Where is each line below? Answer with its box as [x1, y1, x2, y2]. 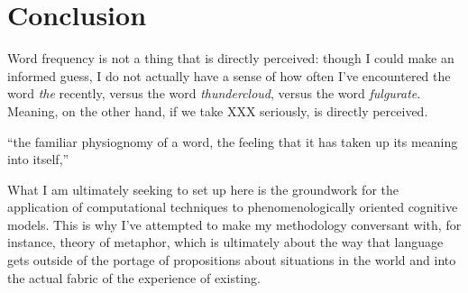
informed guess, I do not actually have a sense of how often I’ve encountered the [7, 66, 451, 85]
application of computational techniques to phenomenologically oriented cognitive [7, 197, 458, 216]
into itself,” [7, 150, 69, 169]
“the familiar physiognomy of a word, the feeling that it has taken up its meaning [7, 132, 458, 151]
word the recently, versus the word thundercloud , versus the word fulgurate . [7, 84, 421, 103]
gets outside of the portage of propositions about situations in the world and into [7, 251, 456, 270]
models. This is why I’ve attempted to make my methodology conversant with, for [7, 215, 462, 233]
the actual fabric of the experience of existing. [7, 268, 261, 287]
